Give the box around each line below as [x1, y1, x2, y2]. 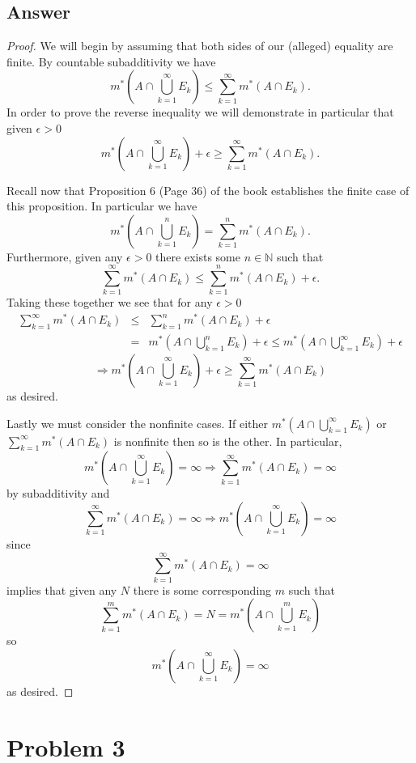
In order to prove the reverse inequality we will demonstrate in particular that [6, 104, 394, 121]
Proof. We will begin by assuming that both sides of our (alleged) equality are [6, 37, 393, 54]
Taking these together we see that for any [6, 294, 213, 311]
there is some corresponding [133, 581, 272, 598]
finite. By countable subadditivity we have [6, 53, 216, 70]
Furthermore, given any [6, 248, 123, 265]
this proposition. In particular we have [6, 197, 197, 214]
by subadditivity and [6, 485, 110, 502]
